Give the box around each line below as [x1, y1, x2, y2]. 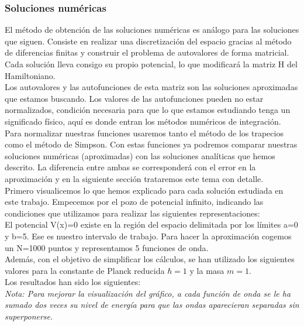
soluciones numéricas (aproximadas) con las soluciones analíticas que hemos [5, 149, 275, 162]
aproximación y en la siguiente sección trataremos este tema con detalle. [5, 172, 264, 184]
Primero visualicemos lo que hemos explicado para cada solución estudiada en [5, 184, 284, 196]
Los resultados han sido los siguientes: [5, 276, 141, 288]
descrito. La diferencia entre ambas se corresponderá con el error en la [5, 161, 256, 173]
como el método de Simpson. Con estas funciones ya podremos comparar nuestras [5, 138, 298, 150]
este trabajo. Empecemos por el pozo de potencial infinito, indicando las [5, 195, 264, 208]
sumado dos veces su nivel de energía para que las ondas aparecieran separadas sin [5, 298, 299, 311]
